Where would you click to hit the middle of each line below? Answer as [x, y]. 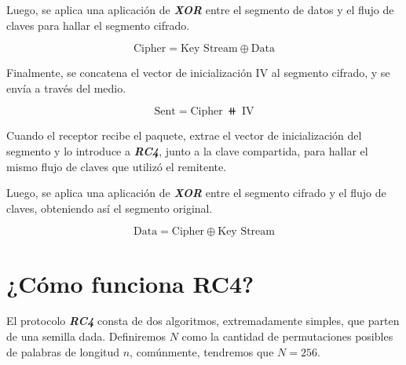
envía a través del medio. [66, 88]
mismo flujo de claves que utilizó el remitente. [117, 166]
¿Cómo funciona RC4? [130, 283]
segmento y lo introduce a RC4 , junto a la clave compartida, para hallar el [187, 150]
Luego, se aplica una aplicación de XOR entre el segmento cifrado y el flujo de [196, 193]
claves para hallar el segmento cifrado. [98, 25]
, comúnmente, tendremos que [202, 351]
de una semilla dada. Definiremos [86, 336]
